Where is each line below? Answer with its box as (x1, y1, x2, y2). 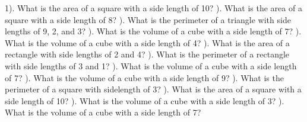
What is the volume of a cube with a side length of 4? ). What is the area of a (5, 36, 290, 49)
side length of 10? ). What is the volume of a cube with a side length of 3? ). (5, 94, 284, 107)
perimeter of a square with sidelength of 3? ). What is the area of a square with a (5, 83, 302, 95)
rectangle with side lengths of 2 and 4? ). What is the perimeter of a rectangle (5, 48, 290, 60)
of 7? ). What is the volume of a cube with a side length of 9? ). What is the (5, 71, 284, 84)
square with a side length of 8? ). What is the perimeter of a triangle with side (5, 13, 291, 25)
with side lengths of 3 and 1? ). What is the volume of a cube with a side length (5, 59, 297, 72)
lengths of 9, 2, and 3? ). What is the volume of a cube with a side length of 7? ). (5, 25, 302, 37)
